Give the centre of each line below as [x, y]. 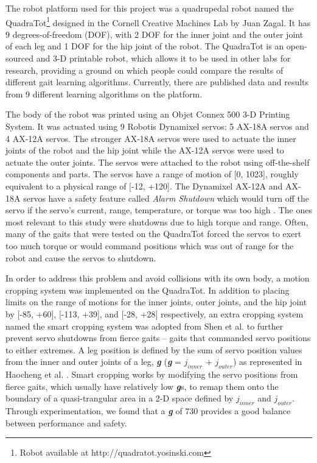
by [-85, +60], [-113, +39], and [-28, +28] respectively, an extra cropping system [155, 313]
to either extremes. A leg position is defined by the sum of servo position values [154, 349]
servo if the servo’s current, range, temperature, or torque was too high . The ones [159, 210]
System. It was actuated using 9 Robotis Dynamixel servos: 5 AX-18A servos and [157, 126]
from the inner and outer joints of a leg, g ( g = [93, 362]
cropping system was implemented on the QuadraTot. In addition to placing [148, 290]
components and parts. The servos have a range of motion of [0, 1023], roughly [152, 174]
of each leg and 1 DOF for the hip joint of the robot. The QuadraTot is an [145, 46]
